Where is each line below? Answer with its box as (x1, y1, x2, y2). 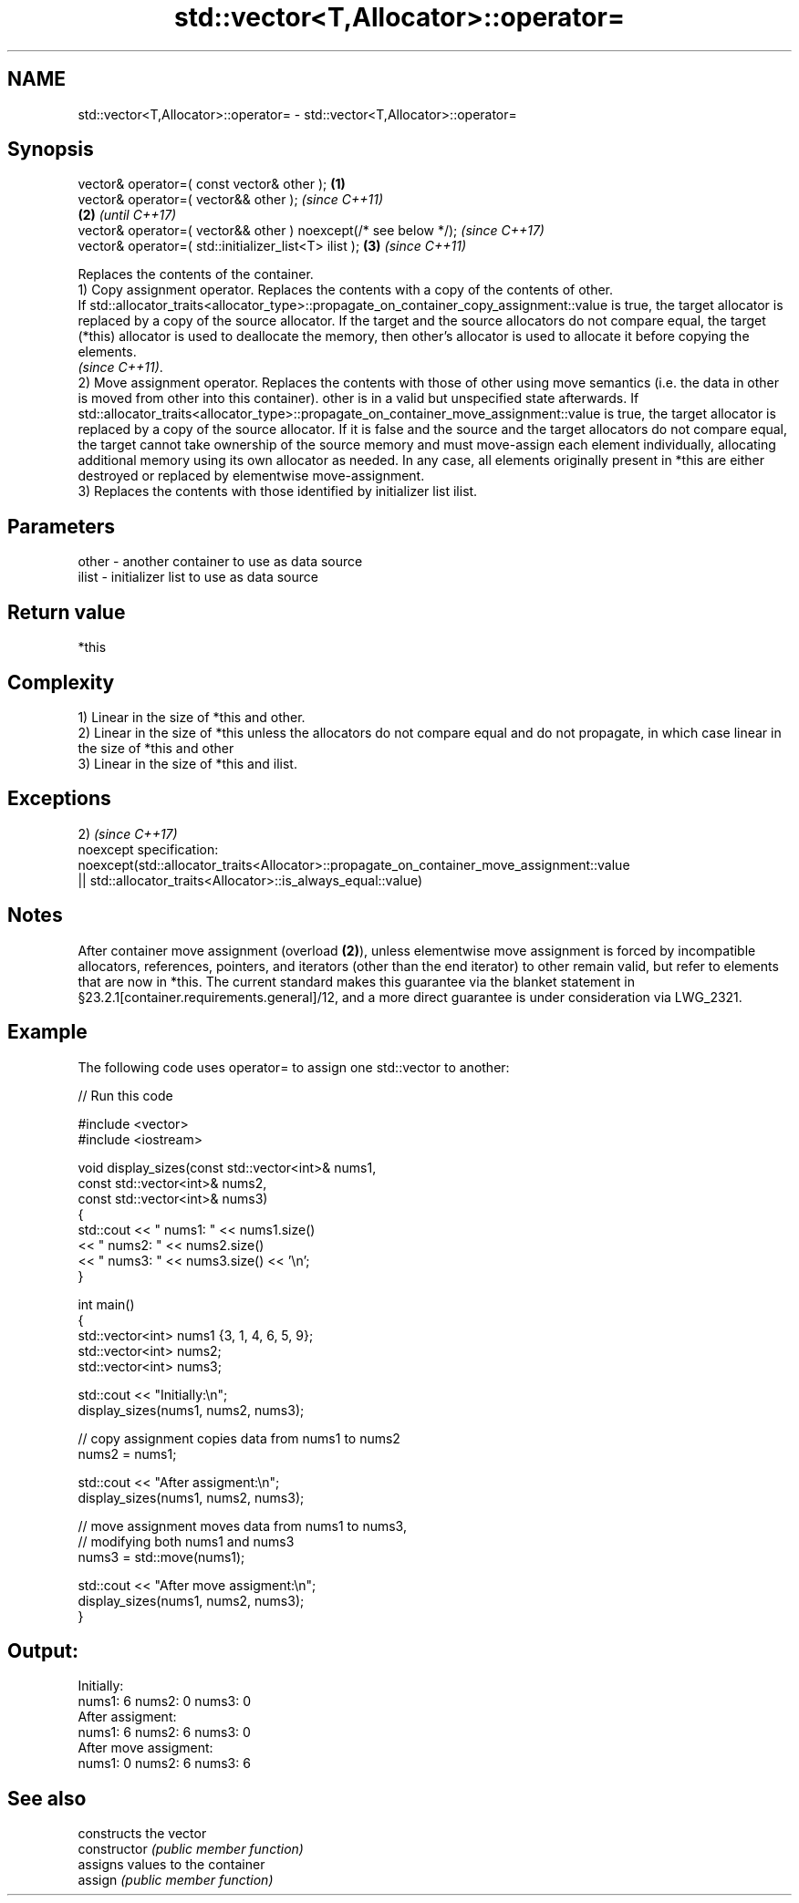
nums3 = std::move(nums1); (78, 1548, 245, 1565)
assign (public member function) (78, 1872, 274, 1888)
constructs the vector (78, 1825, 207, 1842)
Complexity (7, 670, 115, 694)
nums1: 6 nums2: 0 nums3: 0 (78, 1693, 252, 1710)
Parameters (7, 514, 115, 538)
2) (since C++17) (78, 825, 178, 842)
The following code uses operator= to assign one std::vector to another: (78, 1059, 510, 1075)
